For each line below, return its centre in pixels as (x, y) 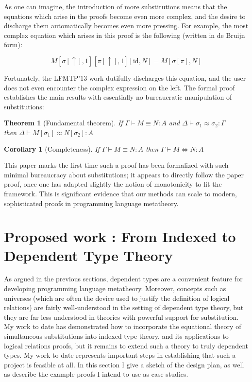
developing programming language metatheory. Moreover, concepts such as (115, 288)
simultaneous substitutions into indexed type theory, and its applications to (116, 336)
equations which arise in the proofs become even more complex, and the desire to (125, 16)
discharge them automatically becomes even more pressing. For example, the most (126, 26)
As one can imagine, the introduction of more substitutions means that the (116, 6)
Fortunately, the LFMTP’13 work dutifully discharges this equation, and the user (125, 78)
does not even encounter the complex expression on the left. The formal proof (119, 87)
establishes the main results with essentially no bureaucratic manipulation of (118, 97)
